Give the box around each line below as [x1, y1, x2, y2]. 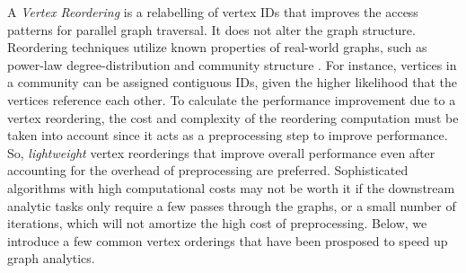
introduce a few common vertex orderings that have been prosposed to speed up [7, 231, 448, 250]
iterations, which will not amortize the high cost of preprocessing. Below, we [7, 214, 427, 233]
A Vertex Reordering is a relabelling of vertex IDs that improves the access [7, 3, 418, 21]
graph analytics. [7, 249, 95, 268]
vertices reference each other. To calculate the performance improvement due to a [7, 90, 456, 109]
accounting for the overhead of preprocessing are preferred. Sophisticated [7, 161, 409, 180]
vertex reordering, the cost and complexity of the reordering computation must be [7, 108, 459, 127]
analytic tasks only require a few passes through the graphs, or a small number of [7, 196, 456, 215]
